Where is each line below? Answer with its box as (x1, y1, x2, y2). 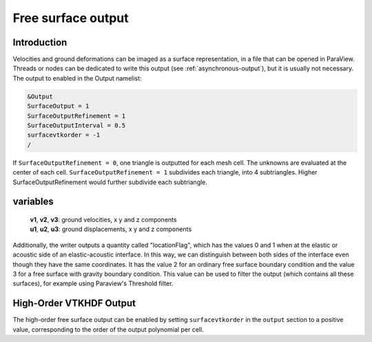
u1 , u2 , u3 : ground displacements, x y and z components (30, 225, 192, 234)
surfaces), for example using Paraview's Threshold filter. (12, 279, 174, 288)
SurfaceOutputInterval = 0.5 (27, 121, 126, 129)
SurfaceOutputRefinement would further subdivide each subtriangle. (12, 178, 208, 186)
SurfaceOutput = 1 (27, 102, 90, 110)
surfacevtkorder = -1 (27, 131, 101, 139)
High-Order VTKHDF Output (12, 297, 136, 310)
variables (12, 196, 54, 208)
